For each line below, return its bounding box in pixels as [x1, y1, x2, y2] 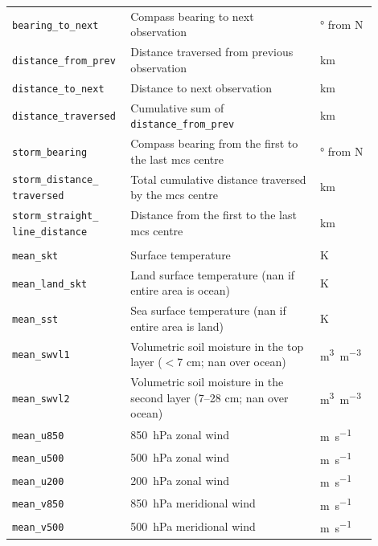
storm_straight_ [12, 210, 99, 222]
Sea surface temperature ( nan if [130, 302, 286, 319]
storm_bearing [12, 146, 88, 158]
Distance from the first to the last [130, 206, 297, 223]
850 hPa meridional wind [130, 495, 256, 511]
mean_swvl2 [12, 393, 70, 405]
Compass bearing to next [130, 7, 254, 24]
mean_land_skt [12, 278, 88, 290]
